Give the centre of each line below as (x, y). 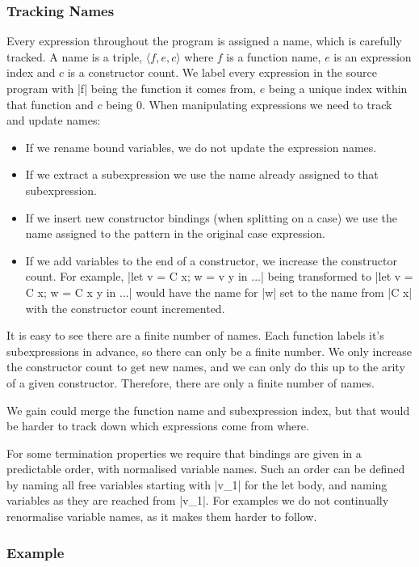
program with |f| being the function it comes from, (131, 88)
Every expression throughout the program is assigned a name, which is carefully (204, 41)
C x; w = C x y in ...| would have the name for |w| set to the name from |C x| (219, 292)
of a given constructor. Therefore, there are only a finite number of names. (191, 382)
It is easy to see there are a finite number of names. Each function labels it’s (195, 335)
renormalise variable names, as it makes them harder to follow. (162, 516)
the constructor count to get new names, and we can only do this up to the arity (206, 367)
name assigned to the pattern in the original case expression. (175, 233)
